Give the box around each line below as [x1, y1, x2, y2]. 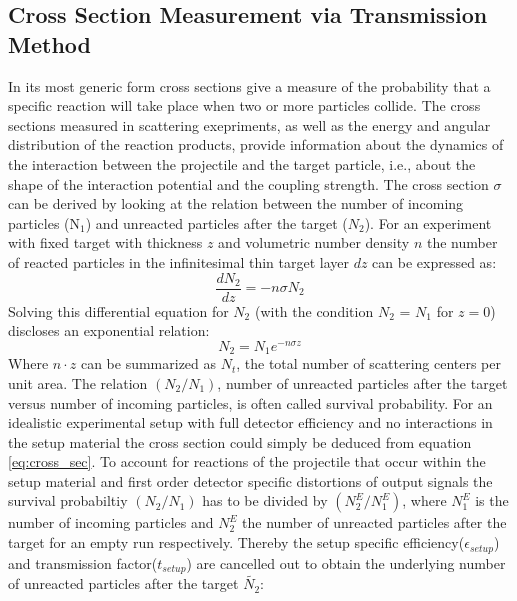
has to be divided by [202, 490, 328, 511]
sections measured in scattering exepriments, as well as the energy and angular [8, 114, 491, 135]
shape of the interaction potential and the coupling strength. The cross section [8, 173, 489, 194]
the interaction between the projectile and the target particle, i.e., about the [8, 153, 476, 174]
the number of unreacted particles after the [242, 512, 507, 533]
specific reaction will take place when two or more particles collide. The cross [8, 95, 481, 116]
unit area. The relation [8, 372, 148, 393]
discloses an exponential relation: [8, 320, 210, 341]
